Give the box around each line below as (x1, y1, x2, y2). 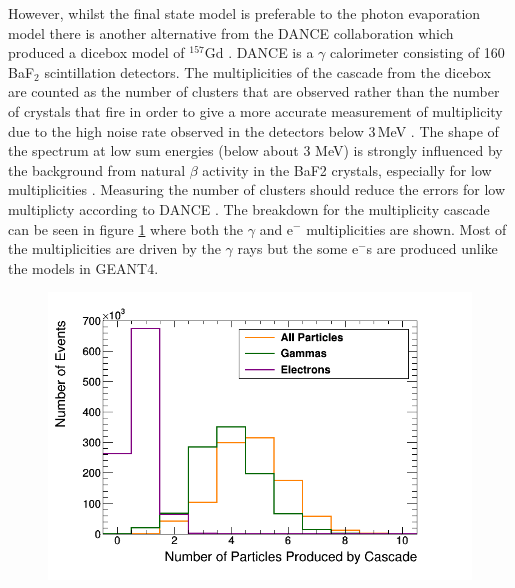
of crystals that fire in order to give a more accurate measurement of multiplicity (8, 100, 503, 121)
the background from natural (8, 159, 186, 180)
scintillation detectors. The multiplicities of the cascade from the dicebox (44, 61, 491, 82)
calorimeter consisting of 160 (330, 42, 505, 63)
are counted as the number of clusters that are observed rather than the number (8, 81, 500, 102)
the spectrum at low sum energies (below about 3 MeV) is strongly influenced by (8, 140, 503, 161)
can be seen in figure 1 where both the (8, 218, 244, 239)
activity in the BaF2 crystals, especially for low (202, 159, 492, 180)
